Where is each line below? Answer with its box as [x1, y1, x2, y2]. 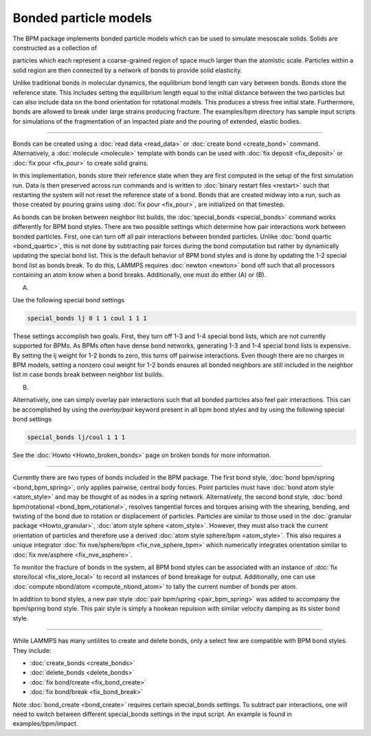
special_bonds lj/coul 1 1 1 [27, 434, 126, 441]
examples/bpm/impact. [12, 720, 78, 728]
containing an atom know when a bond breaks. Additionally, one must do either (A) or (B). [12, 271, 267, 279]
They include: [12, 646, 52, 654]
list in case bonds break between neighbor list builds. [12, 370, 164, 379]
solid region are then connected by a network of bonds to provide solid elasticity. [12, 66, 243, 74]
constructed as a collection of [12, 43, 98, 52]
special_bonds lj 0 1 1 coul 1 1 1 [27, 314, 147, 322]
